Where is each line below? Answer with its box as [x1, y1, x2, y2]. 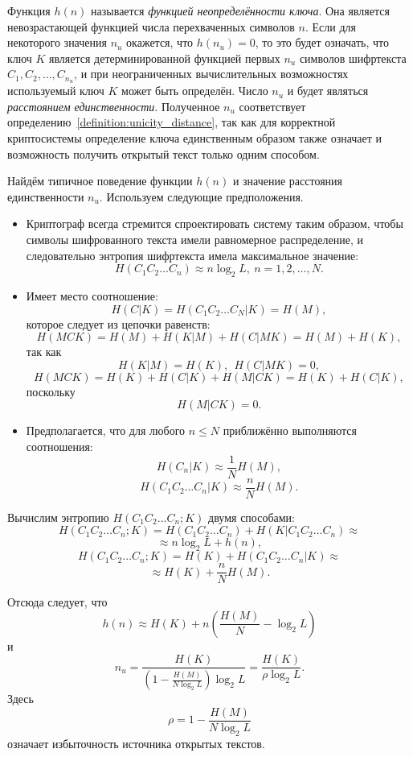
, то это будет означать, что [255, 34, 389, 51]
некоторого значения [7, 34, 107, 51]
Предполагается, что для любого [26, 422, 186, 439]
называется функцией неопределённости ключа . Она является [91, 2, 390, 19]
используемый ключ [7, 82, 104, 99]
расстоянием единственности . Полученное [7, 97, 220, 114]
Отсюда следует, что [7, 594, 108, 610]
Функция [7, 2, 51, 19]
